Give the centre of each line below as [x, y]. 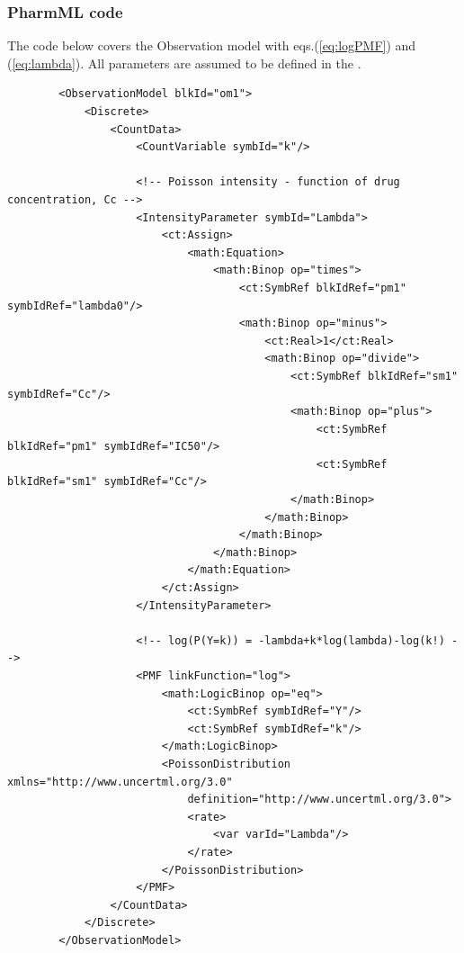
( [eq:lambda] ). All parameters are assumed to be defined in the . [184, 63]
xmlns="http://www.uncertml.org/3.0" [120, 782]
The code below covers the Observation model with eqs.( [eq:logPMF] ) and [212, 45]
